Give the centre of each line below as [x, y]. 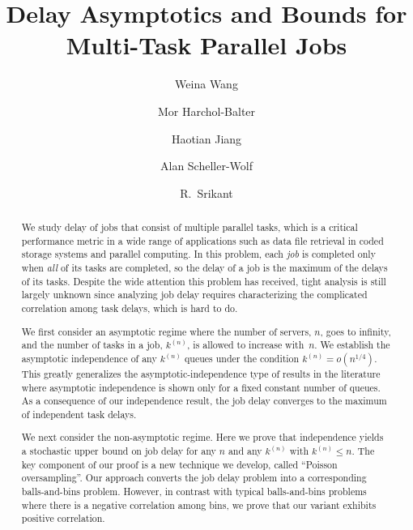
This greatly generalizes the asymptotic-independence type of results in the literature [201, 373]
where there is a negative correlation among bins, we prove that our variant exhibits [199, 504]
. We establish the [352, 345]
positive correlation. [63, 518]
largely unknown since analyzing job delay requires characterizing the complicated [194, 295]
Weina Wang [206, 84]
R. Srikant [206, 192]
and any [245, 451]
